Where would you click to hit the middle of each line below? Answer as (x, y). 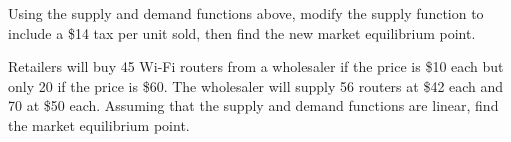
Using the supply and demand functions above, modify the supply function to (246, 13)
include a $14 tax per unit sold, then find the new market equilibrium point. (242, 32)
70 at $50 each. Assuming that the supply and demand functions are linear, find (253, 105)
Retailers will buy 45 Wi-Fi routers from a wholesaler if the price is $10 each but (256, 66)
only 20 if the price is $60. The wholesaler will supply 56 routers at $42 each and (256, 85)
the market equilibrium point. (99, 124)
